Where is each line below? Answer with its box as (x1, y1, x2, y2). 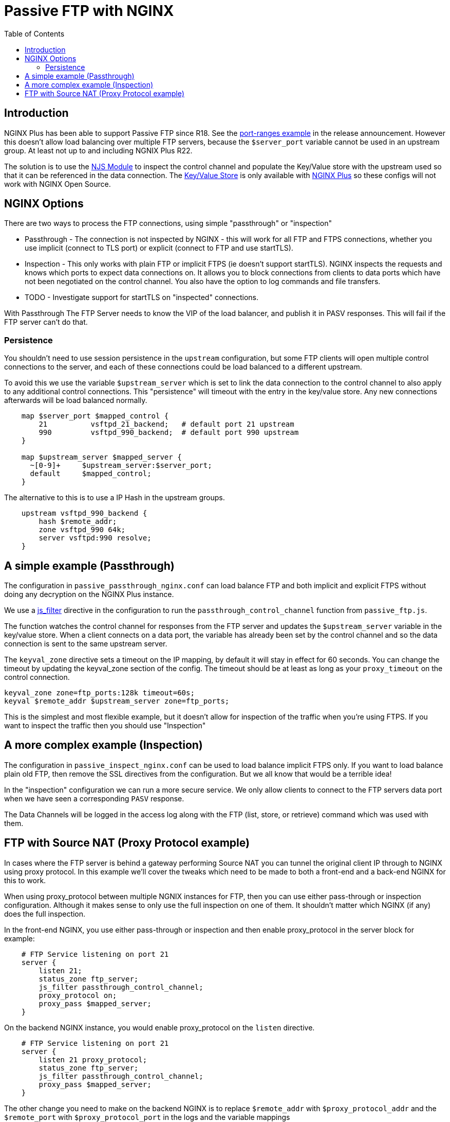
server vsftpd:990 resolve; (39, 534, 152, 542)
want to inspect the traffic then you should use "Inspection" (4, 721, 206, 730)
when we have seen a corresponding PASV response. (4, 794, 184, 803)
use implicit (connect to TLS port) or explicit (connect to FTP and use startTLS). (25, 243, 293, 253)
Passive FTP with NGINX (4, 2, 174, 20)
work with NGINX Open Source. (4, 179, 111, 188)
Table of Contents (4, 29, 65, 38)
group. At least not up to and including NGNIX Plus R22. (4, 146, 193, 155)
